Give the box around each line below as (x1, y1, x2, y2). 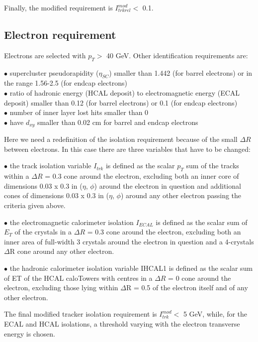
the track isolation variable (9, 160, 91, 171)
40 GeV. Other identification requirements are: (106, 50, 248, 60)
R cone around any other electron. (9, 246, 114, 256)
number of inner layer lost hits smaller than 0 (9, 107, 149, 117)
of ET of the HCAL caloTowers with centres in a (4, 272, 153, 283)
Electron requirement (4, 26, 116, 42)
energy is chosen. (4, 328, 55, 339)
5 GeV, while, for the (183, 309, 248, 319)
